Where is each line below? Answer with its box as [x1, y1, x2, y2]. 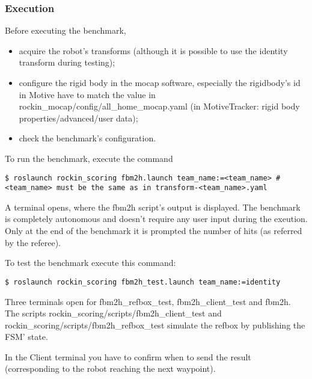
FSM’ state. [5, 330, 48, 343]
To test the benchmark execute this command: [5, 256, 176, 269]
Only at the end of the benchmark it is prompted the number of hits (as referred [5, 224, 302, 237]
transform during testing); [19, 56, 115, 69]
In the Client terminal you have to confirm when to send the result [5, 350, 251, 363]
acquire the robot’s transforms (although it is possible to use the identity [19, 44, 288, 57]
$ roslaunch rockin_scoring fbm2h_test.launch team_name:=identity [5, 277, 281, 286]
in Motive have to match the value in [19, 88, 156, 100]
